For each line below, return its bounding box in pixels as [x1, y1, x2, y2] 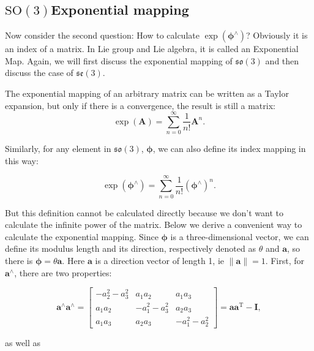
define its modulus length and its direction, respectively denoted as [5, 242, 256, 255]
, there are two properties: [14, 266, 112, 279]
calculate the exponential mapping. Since [5, 230, 159, 243]
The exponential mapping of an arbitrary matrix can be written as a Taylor [5, 86, 289, 99]
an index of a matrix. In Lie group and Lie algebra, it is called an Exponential [5, 42, 299, 55]
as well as [5, 336, 41, 349]
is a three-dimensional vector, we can [170, 230, 309, 243]
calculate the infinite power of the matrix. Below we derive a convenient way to [5, 218, 302, 231]
